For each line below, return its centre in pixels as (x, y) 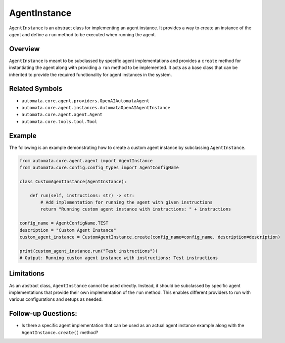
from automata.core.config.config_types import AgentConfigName (99, 167)
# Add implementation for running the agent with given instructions (126, 202)
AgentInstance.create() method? (60, 332)
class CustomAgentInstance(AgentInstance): (73, 181)
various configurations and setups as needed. (56, 299)
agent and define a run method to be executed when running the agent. (82, 34)
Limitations (27, 274)
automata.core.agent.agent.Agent (62, 115)
